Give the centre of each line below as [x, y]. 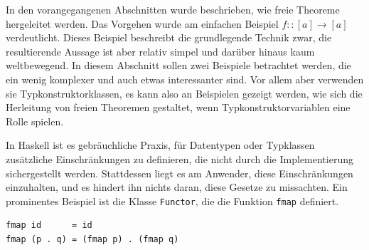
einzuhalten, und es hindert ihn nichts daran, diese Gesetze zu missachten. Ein [177, 187]
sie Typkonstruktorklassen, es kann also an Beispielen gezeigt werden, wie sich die [184, 93]
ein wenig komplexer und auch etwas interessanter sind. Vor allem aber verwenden [185, 79]
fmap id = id [49, 225]
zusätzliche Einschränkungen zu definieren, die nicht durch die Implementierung [180, 158]
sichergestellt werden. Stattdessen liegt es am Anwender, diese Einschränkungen [180, 173]
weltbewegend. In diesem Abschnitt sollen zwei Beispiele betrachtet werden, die [178, 65]
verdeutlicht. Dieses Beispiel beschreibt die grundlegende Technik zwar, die [169, 37]
